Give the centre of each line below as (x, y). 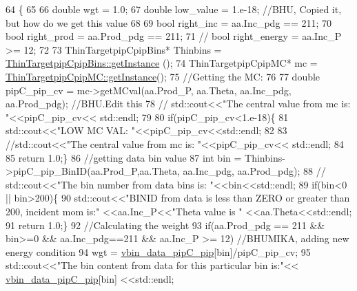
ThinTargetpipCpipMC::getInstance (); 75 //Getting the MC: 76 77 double (163, 76)
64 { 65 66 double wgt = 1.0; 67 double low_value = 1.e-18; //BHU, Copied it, (174, 9)
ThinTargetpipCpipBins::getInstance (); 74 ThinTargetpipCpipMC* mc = (162, 63)
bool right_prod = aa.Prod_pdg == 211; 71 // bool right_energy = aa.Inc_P (174, 36)
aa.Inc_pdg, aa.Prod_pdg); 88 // (254, 171)
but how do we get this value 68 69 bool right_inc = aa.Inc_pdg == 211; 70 (169, 22)
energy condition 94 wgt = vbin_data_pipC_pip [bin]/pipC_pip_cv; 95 (158, 251)
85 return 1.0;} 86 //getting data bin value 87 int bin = (124, 157)
